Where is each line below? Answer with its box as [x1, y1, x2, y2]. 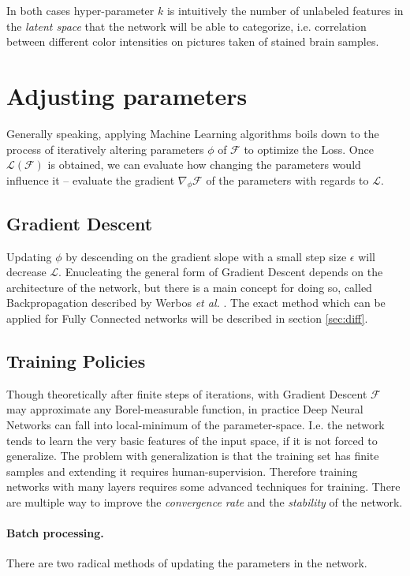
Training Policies [6, 349, 146, 373]
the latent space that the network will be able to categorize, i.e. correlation [6, 17, 367, 34]
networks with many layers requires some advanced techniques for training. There [6, 478, 401, 495]
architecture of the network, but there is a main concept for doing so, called [6, 279, 372, 295]
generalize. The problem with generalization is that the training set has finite [6, 447, 379, 464]
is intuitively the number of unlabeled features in [166, 2, 404, 18]
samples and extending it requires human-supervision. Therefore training [6, 462, 358, 479]
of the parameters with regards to [206, 171, 369, 188]
